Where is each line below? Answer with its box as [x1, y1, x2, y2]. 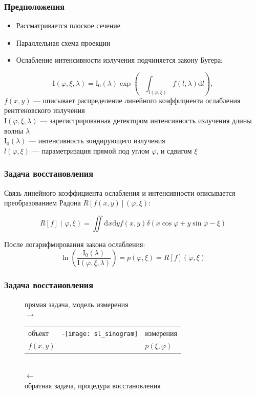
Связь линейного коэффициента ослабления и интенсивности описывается [4, 187, 236, 198]
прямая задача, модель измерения [25, 298, 129, 309]
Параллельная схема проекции [16, 37, 111, 48]
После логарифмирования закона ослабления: [4, 238, 145, 249]
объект [28, 327, 49, 338]
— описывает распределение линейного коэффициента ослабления [33, 95, 241, 105]
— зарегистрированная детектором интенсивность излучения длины [40, 115, 252, 125]
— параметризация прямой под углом [32, 145, 150, 156]
